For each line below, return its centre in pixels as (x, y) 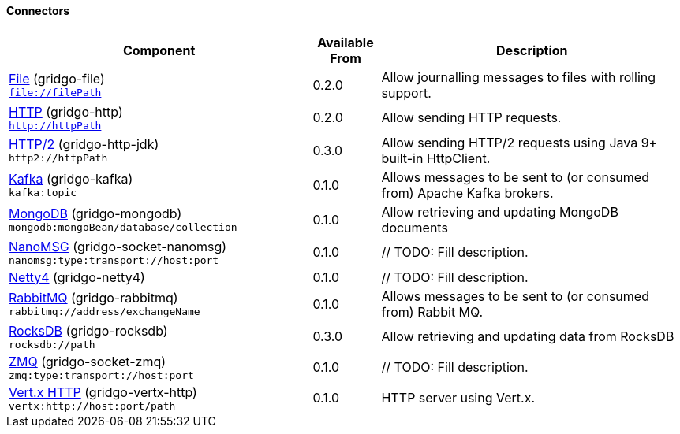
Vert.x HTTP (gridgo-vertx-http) (103, 392)
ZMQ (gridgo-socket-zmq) (88, 361)
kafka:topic (43, 193)
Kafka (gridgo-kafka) (71, 179)
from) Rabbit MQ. (432, 312)
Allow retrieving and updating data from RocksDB (528, 337)
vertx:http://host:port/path (92, 406)
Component (159, 50)
